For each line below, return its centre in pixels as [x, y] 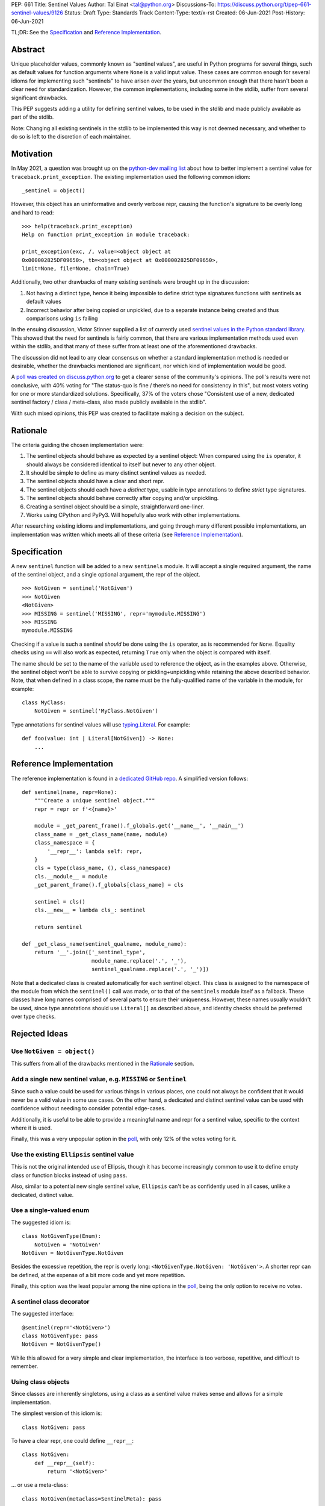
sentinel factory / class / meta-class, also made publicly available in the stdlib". [109, 402]
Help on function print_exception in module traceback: [106, 235]
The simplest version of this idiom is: [57, 1413]
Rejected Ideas [40, 1033]
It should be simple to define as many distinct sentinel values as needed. [116, 472]
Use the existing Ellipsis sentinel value [73, 1155]
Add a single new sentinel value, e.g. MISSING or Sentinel [99, 1079]
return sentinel [58, 927]
